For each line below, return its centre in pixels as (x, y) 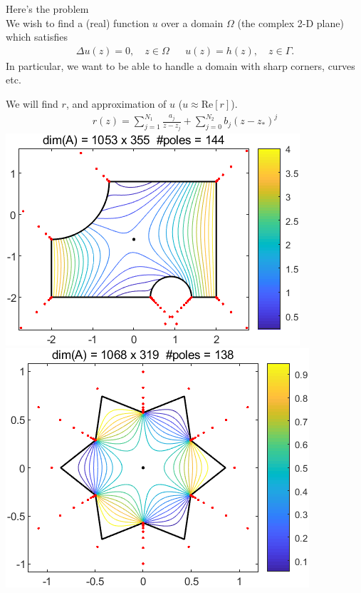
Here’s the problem (47, 9)
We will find (32, 103)
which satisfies (37, 37)
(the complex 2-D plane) (291, 22)
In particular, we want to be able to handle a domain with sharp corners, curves (180, 65)
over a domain (192, 22)
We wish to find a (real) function (78, 22)
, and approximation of (116, 103)
